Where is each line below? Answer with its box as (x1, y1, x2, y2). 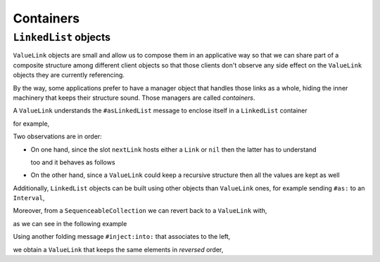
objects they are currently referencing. (13, 71, 125, 79)
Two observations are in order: (13, 132, 102, 140)
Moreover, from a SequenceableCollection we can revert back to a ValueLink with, (13, 207, 267, 215)
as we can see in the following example (13, 219, 127, 228)
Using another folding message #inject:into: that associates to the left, (13, 232, 231, 241)
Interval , (13, 194, 45, 202)
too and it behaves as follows (30, 158, 115, 166)
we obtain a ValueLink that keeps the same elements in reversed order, (13, 245, 224, 254)
